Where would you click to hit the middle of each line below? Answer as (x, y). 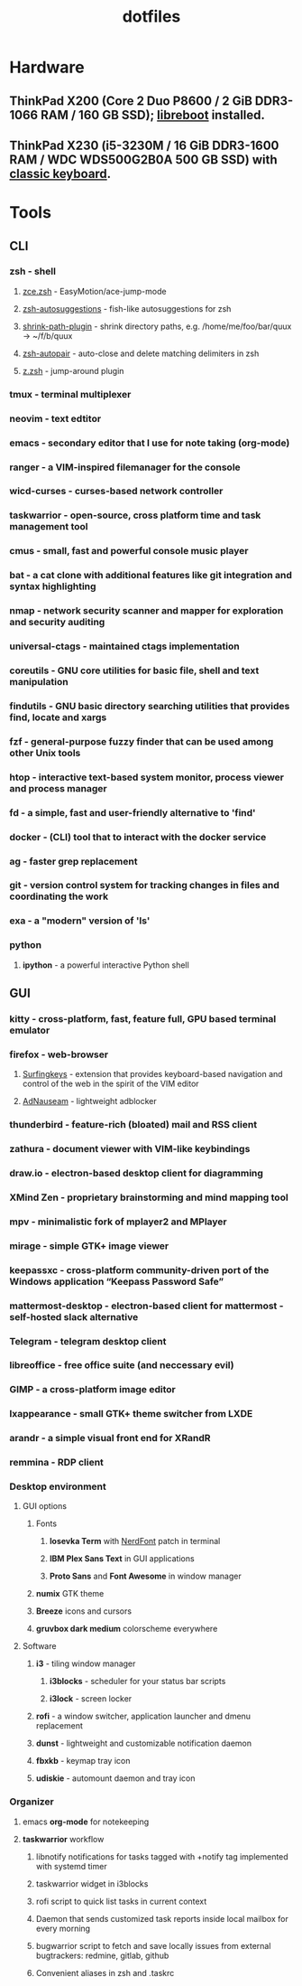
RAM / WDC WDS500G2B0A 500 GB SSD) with (143, 159)
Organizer (32, 1802)
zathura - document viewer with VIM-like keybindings (130, 1149)
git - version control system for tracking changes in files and (144, 885)
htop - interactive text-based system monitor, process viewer (146, 777)
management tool (49, 527)
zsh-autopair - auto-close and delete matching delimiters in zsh (141, 353)
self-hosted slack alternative (74, 1316)
